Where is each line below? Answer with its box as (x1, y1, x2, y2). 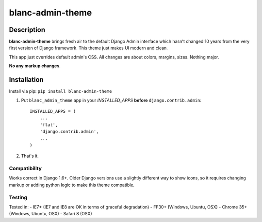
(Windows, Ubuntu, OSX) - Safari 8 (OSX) (9, 211, 92, 217)
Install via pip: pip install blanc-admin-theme (9, 89, 112, 94)
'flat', (39, 122, 58, 128)
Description (9, 26, 46, 34)
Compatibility (9, 165, 42, 172)
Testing (9, 194, 28, 201)
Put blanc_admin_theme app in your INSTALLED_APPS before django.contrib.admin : (21, 97, 201, 103)
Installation (9, 75, 44, 84)
